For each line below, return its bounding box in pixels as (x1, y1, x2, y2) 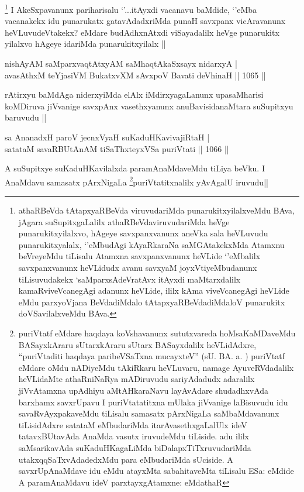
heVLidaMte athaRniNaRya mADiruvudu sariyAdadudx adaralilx (18, 373, 255, 385)
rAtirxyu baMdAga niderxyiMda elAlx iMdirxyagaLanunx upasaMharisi (5, 88, 264, 101)
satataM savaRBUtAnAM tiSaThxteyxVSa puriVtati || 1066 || (5, 142, 229, 154)
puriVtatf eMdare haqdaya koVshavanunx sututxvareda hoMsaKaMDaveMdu (18, 326, 296, 339)
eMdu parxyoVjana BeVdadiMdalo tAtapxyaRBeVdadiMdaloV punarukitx (18, 295, 285, 308)
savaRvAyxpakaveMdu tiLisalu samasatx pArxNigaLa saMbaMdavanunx (18, 407, 279, 419)
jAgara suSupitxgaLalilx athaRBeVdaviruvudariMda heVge (18, 215, 230, 228)
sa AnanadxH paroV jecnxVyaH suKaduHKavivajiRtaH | (5, 131, 210, 143)
